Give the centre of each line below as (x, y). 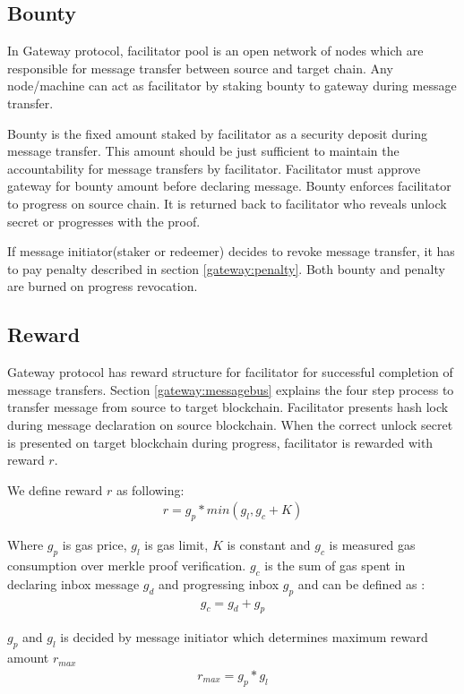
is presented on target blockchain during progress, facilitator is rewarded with (220, 442)
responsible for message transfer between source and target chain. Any (200, 68)
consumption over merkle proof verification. (127, 565)
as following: (150, 489)
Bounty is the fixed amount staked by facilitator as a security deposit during (217, 133)
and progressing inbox (219, 583)
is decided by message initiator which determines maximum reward (244, 637)
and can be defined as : (361, 583)
